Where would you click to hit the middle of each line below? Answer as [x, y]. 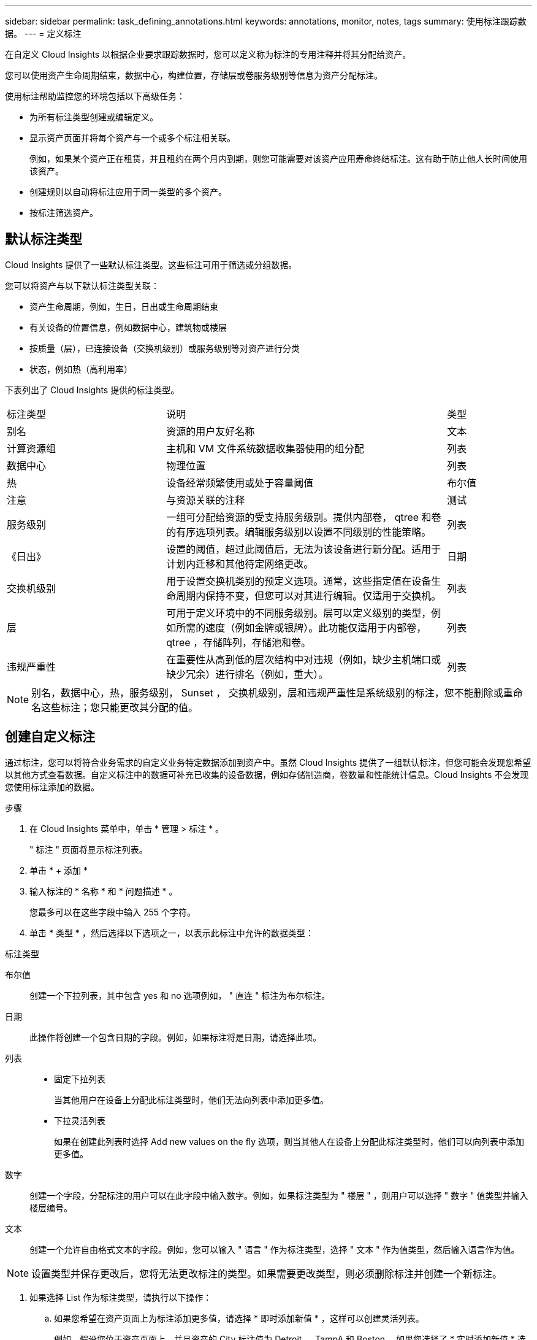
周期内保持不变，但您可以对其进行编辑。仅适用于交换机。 [309, 595]
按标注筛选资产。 [64, 213]
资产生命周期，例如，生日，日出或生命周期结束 [124, 306]
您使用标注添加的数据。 [52, 787]
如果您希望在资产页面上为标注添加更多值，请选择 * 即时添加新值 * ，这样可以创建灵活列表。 [239, 1318]
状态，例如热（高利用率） [81, 369]
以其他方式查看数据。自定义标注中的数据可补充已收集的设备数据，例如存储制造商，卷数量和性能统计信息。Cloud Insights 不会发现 [267, 774]
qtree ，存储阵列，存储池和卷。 [239, 642]
